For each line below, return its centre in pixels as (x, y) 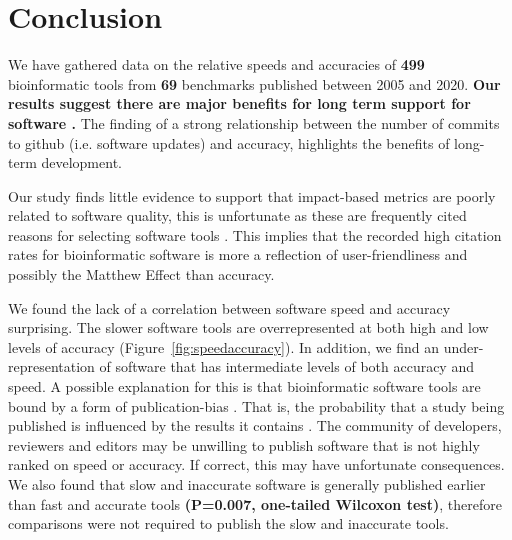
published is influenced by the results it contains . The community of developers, (255, 425)
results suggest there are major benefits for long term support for (239, 103)
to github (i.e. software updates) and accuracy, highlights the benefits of (229, 142)
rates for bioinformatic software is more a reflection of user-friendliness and (238, 254)
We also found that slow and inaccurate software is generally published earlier (247, 484)
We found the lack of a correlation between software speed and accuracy (229, 307)
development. (81, 162)
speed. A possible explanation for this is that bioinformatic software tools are (244, 386)
